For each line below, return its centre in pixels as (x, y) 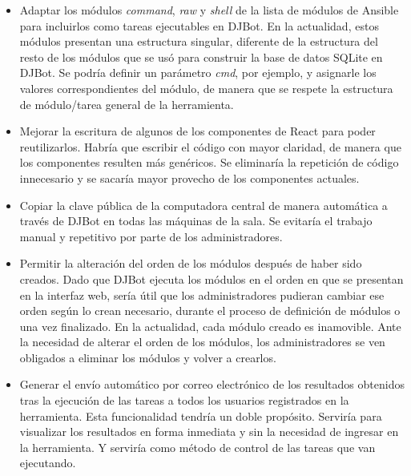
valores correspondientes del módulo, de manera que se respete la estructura (206, 88)
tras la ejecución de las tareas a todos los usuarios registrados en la (184, 400)
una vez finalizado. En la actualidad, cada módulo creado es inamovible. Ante (210, 326)
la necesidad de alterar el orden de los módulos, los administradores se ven (202, 342)
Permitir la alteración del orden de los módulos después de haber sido (191, 263)
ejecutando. (48, 463)
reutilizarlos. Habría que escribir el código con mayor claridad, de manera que (210, 146)
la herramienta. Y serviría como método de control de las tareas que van (197, 447)
